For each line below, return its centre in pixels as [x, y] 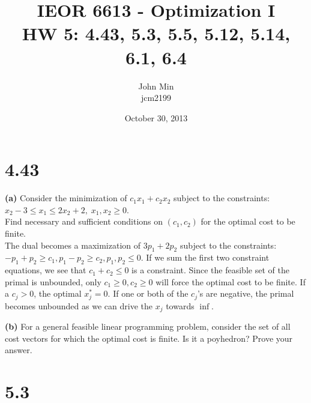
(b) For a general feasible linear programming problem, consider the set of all [148, 326]
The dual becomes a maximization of [73, 245]
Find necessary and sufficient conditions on [84, 221]
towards [180, 305]
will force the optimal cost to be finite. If [231, 281]
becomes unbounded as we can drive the [79, 305]
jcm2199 [156, 98]
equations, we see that [46, 270]
